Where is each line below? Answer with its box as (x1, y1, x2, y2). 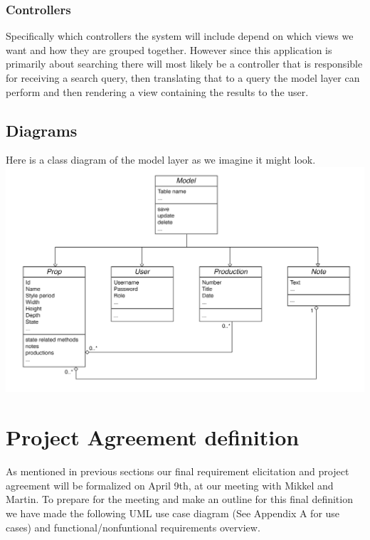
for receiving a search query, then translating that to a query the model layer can (6, 70, 360, 85)
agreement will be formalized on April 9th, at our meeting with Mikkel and (6, 477, 334, 492)
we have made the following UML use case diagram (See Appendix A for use (6, 505, 340, 520)
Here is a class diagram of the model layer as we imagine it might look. (6, 152, 316, 167)
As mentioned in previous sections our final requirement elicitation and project (6, 464, 349, 479)
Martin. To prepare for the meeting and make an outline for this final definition (6, 492, 353, 507)
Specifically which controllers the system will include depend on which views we (6, 28, 354, 43)
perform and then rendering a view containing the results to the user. (6, 84, 309, 99)
